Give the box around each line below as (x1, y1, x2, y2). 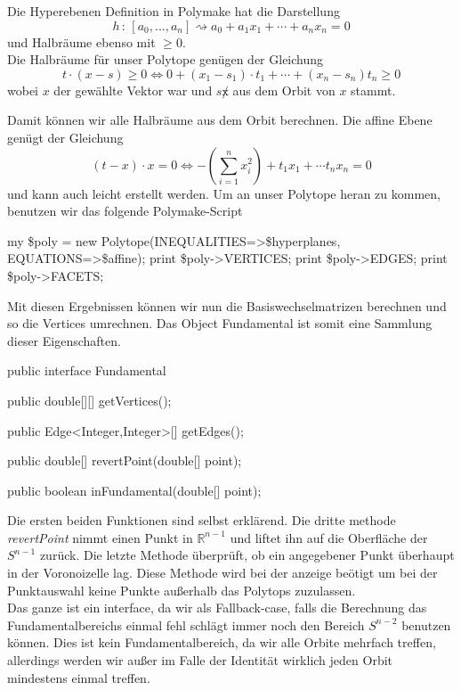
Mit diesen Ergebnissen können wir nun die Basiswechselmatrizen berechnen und (7, 296, 447, 315)
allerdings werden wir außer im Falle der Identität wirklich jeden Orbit (7, 651, 393, 669)
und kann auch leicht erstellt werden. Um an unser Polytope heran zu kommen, (7, 184, 441, 202)
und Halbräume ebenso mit (7, 32, 156, 51)
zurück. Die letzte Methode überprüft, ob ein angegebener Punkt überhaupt (39, 546, 455, 564)
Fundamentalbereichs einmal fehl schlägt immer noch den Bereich (7, 615, 365, 634)
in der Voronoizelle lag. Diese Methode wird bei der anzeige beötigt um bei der (7, 563, 438, 582)
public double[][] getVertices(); (7, 390, 172, 409)
